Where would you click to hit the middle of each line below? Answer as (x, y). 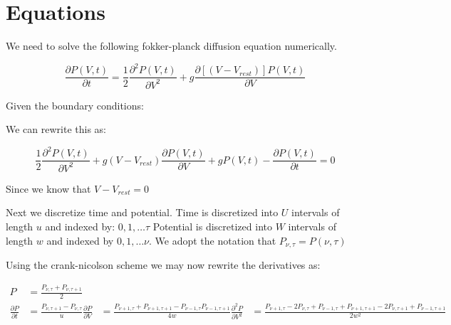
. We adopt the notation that (213, 240)
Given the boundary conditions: (75, 105)
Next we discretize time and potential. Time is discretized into (142, 212)
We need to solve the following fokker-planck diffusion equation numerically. (171, 46)
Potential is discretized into (212, 226)
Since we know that (48, 188)
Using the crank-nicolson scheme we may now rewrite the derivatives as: (163, 264)
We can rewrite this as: (56, 129)
